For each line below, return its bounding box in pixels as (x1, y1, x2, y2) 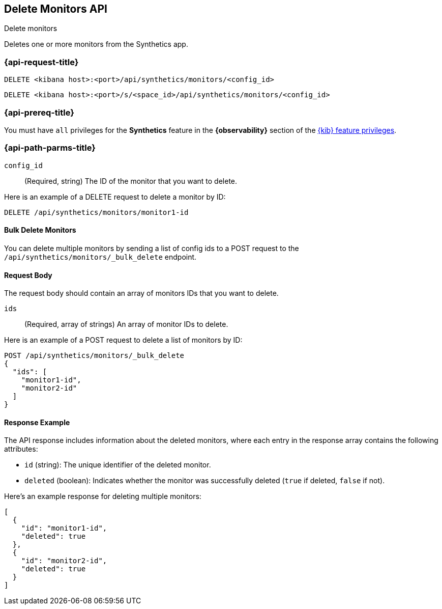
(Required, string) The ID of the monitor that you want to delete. (24, 176, 238, 185)
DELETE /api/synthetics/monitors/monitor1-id (4, 208, 189, 216)
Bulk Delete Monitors (4, 226, 76, 235)
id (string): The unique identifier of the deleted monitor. (24, 460, 211, 469)
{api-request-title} (4, 57, 79, 67)
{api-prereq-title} (4, 107, 74, 118)
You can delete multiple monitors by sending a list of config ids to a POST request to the (4, 243, 299, 253)
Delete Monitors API (4, 3, 107, 15)
